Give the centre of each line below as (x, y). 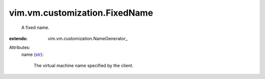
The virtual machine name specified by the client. (83, 66)
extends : (18, 38)
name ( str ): (32, 54)
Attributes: (20, 48)
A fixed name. (35, 27)
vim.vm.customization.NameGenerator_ (88, 38)
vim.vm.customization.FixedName (81, 13)
